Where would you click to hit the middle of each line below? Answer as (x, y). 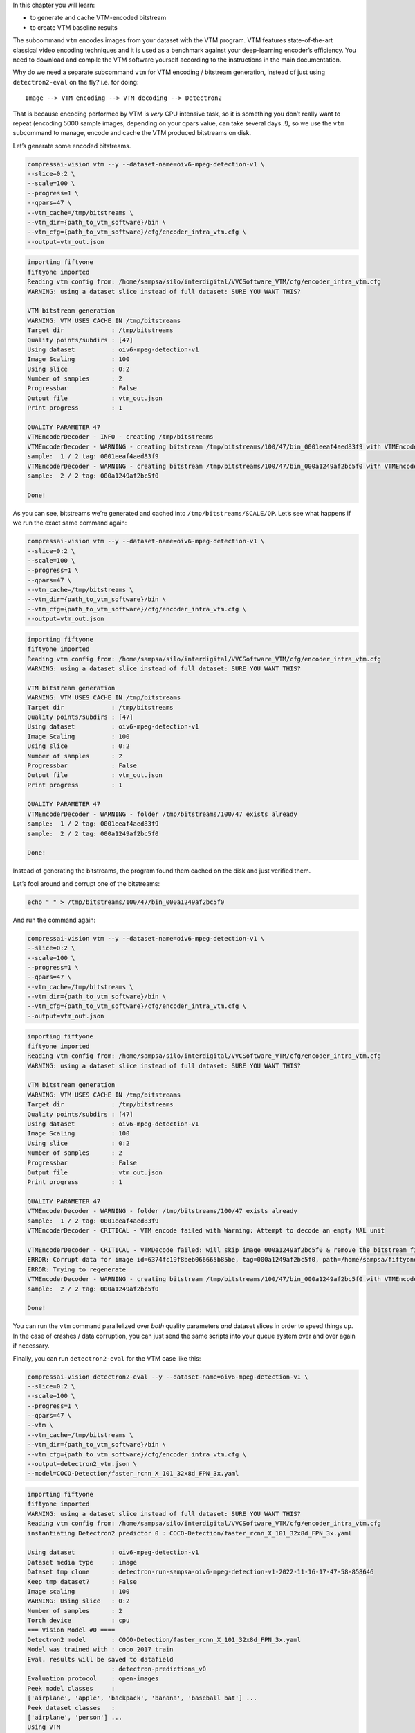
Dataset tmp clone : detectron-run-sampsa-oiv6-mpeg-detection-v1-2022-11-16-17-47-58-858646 (201, 1572)
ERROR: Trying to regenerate (77, 1269)
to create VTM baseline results (74, 27)
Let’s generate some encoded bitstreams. (72, 146)
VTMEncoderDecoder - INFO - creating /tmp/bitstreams (120, 437)
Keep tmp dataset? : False (82, 1582)
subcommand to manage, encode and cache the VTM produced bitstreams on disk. (132, 133)
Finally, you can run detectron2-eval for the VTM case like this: (107, 1358)
